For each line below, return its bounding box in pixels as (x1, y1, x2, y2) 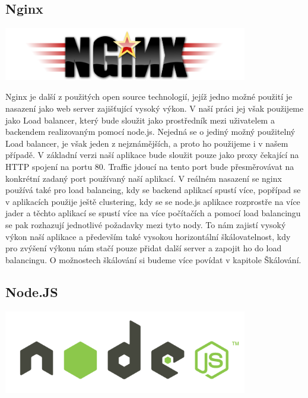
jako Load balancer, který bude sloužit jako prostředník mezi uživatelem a (5, 113, 275, 126)
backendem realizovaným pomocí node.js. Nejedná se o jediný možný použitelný (5, 125, 296, 138)
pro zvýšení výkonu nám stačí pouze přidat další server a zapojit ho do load (5, 242, 282, 254)
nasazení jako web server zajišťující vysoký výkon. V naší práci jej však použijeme (5, 102, 304, 114)
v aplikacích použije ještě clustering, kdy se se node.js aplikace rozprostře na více (5, 195, 300, 207)
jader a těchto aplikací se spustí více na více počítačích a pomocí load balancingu (5, 207, 301, 219)
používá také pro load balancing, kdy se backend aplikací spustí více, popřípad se (5, 184, 301, 196)
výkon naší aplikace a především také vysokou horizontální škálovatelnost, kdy (5, 230, 291, 242)
